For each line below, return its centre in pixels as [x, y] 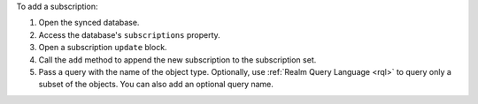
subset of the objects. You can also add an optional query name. [156, 85]
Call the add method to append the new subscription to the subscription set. [177, 59]
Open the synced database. [89, 23]
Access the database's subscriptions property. [129, 34]
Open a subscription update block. [103, 48]
